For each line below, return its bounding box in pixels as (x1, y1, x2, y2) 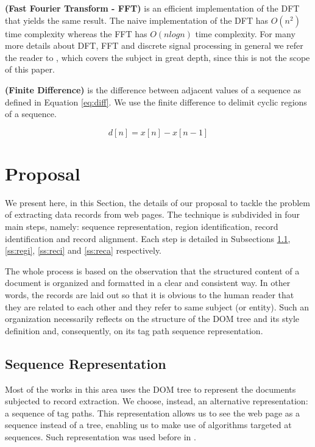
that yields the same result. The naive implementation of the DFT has (5, 13, 268, 26)
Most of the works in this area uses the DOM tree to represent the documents (5, 382, 296, 395)
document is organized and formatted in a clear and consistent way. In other (5, 276, 291, 289)
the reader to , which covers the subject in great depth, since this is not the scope (5, 51, 310, 63)
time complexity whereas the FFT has (5, 27, 147, 40)
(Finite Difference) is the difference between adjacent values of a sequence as (5, 83, 301, 96)
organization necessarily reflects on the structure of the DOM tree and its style (5, 312, 300, 325)
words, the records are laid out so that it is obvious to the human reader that (5, 288, 294, 301)
